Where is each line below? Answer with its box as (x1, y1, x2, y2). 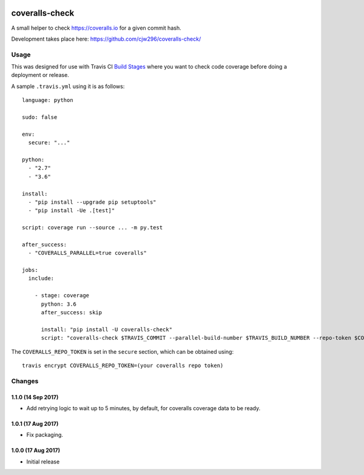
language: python (22, 97, 73, 104)
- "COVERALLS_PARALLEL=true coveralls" (28, 249, 147, 257)
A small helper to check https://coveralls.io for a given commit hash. (11, 24, 181, 32)
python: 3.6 (41, 300, 77, 308)
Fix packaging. (26, 431, 64, 439)
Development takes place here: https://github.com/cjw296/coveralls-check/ (11, 35, 201, 42)
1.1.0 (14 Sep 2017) (11, 393, 59, 400)
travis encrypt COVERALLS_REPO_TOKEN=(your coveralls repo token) (22, 362, 224, 369)
